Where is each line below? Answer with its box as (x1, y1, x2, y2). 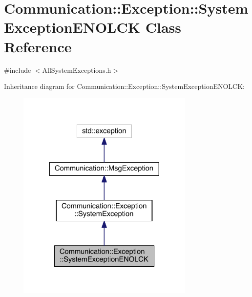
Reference (4, 36, 72, 56)
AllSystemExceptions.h (42, 64, 111, 75)
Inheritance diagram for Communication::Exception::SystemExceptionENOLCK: (4, 81, 245, 91)
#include (4, 64, 31, 75)
